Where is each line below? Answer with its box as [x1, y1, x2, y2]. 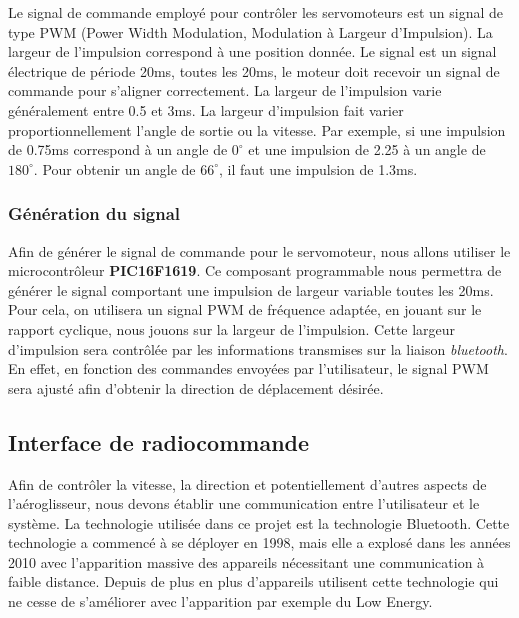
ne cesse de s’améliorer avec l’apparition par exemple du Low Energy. [8, 591, 433, 612]
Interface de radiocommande [8, 426, 310, 457]
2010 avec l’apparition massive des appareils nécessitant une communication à [8, 551, 485, 572]
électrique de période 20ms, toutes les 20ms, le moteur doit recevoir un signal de [8, 60, 500, 81]
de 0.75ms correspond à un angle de [8, 139, 228, 160]
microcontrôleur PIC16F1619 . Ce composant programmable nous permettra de [8, 260, 502, 281]
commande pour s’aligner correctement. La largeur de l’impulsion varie [8, 80, 442, 101]
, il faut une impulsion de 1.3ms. [219, 158, 418, 179]
